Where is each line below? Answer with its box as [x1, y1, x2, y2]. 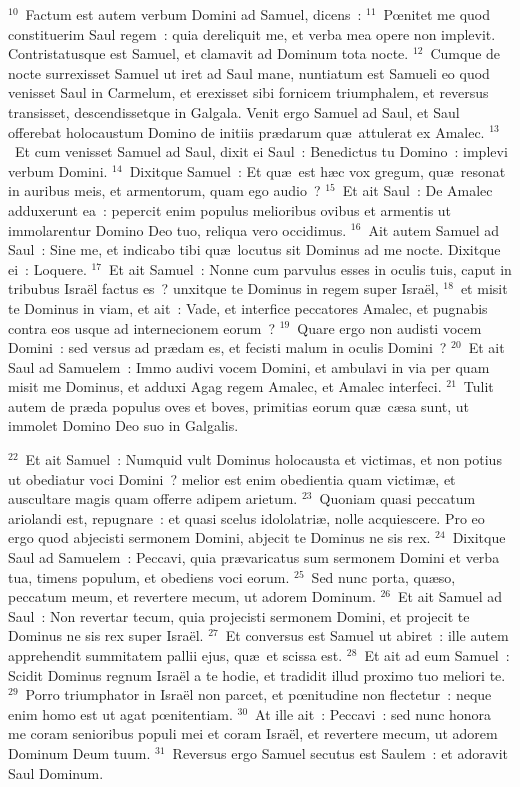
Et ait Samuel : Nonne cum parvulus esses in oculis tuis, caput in [109, 258, 512, 279]
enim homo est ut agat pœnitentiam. [8, 703, 233, 724]
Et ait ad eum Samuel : [364, 645, 510, 665]
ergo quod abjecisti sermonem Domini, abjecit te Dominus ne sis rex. [8, 527, 431, 548]
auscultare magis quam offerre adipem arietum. [8, 488, 298, 509]
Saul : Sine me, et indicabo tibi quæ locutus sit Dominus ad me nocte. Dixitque [8, 239, 501, 260]
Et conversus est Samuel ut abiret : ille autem [225, 625, 509, 646]
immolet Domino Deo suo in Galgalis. [8, 415, 239, 436]
